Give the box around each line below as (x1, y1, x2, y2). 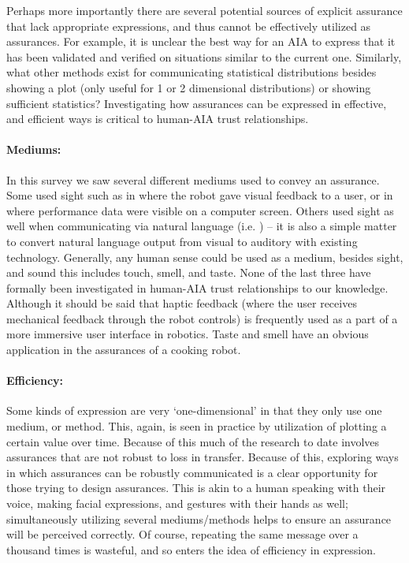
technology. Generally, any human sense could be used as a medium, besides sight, (6, 248, 403, 265)
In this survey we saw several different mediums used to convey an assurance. (6, 171, 380, 188)
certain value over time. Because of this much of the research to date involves (6, 433, 380, 449)
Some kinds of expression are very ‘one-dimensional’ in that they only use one (6, 402, 382, 419)
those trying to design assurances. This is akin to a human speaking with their (6, 479, 386, 496)
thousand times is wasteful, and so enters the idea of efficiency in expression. (6, 541, 376, 557)
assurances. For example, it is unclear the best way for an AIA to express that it (6, 33, 396, 50)
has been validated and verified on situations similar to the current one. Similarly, (6, 48, 402, 65)
